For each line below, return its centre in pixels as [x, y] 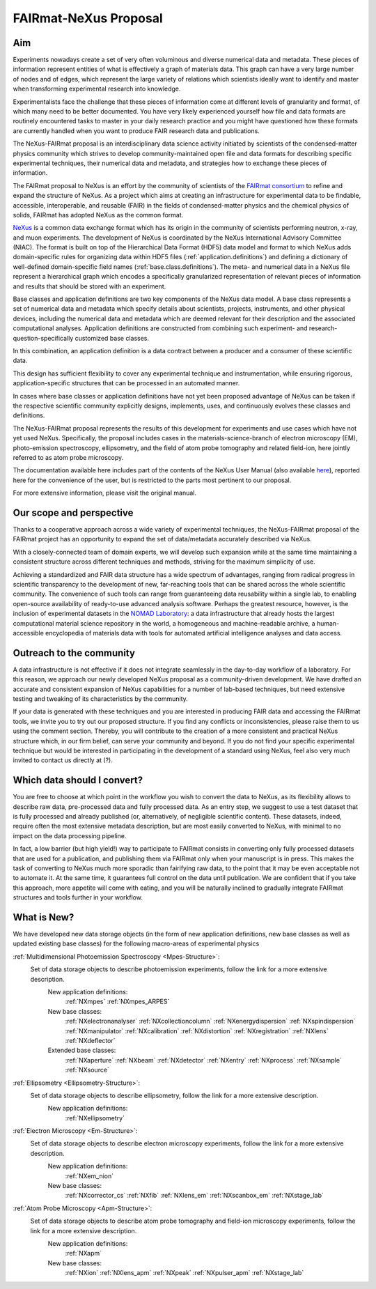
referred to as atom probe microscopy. [68, 457]
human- [328, 623]
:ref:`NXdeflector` [90, 1040]
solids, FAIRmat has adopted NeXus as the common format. [98, 215]
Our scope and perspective [73, 512]
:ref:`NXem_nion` [89, 1176]
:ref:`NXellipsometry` [95, 1118]
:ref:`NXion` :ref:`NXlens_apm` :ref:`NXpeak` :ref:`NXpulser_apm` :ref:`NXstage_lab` [185, 1273]
